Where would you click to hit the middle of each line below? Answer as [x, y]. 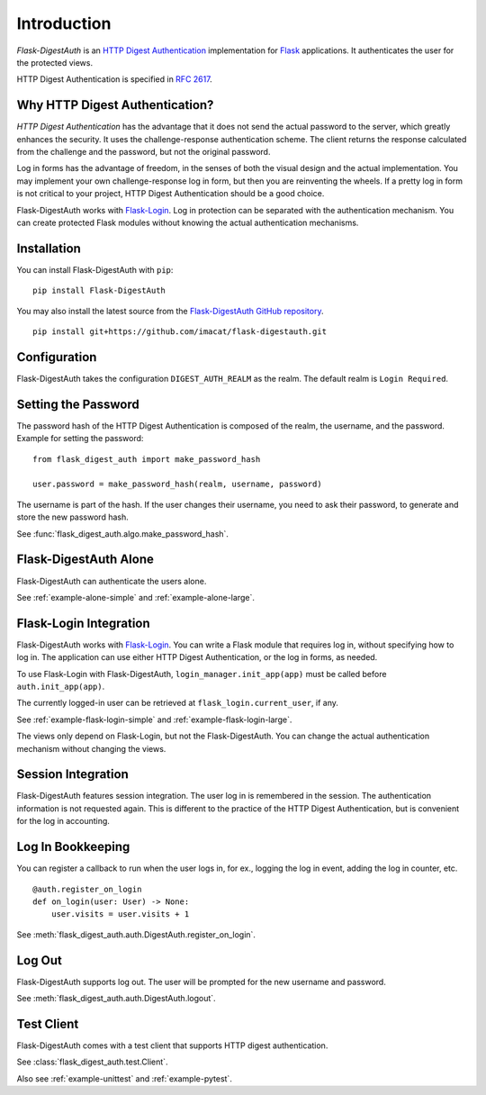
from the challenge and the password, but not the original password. [144, 152]
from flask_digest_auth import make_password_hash [147, 459]
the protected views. [55, 62]
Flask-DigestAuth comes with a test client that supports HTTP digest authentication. [172, 1045]
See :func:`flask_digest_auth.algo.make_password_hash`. [123, 534]
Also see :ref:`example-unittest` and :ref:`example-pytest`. [125, 1078]
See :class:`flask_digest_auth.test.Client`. [92, 1062]
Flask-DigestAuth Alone [85, 560]
